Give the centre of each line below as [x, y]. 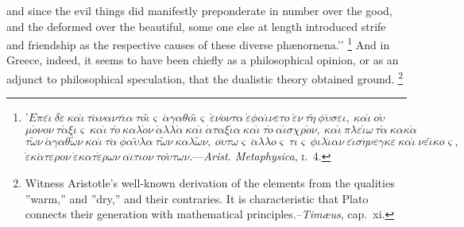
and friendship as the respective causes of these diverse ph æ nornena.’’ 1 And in [198, 43]
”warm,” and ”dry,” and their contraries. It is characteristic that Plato [197, 198]
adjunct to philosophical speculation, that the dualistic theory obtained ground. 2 [205, 77]
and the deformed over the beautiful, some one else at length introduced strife [196, 26]
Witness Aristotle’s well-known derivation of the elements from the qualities [210, 182]
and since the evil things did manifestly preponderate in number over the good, [199, 10]
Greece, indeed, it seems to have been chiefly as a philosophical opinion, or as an [203, 60]
